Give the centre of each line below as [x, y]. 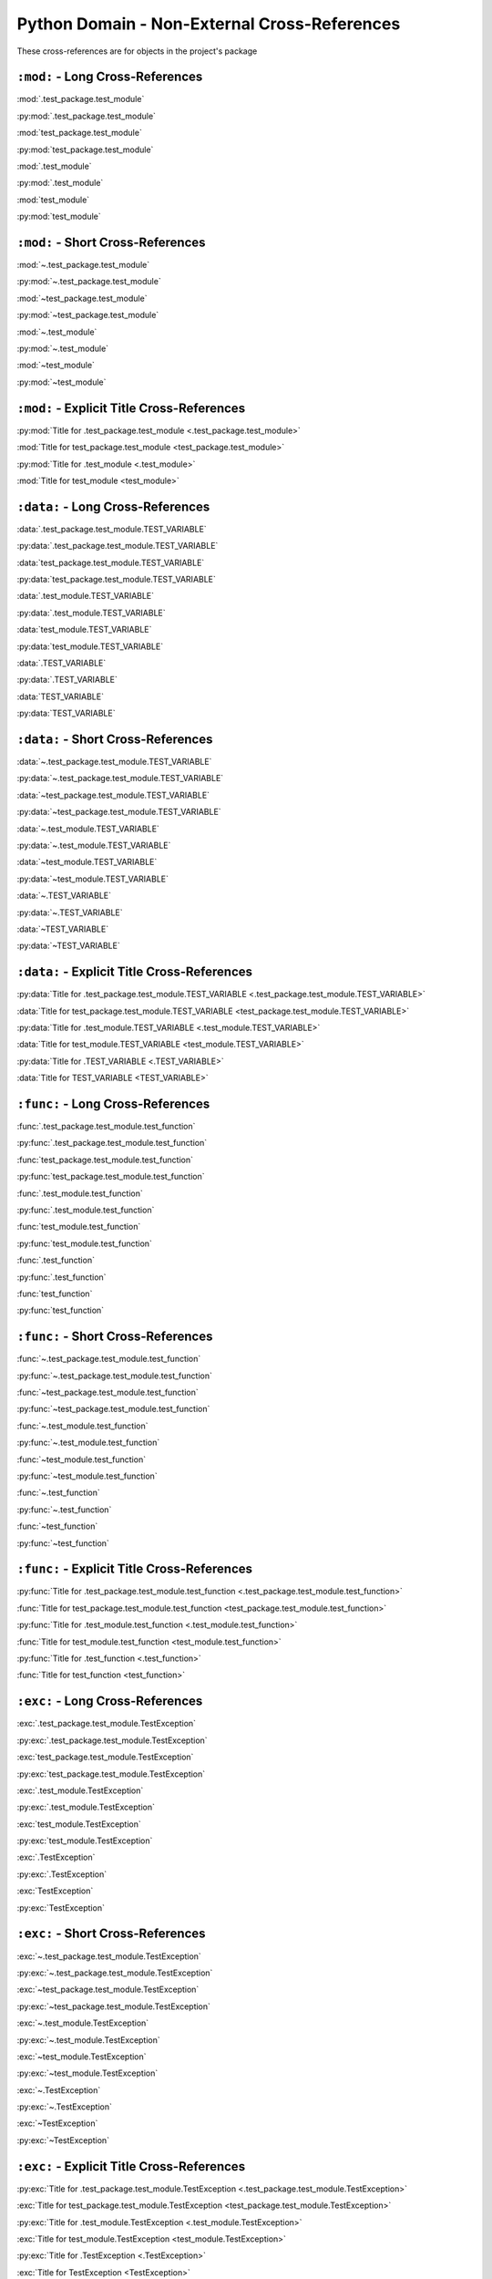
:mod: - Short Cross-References [111, 242]
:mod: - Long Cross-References [110, 77]
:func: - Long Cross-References [113, 1103]
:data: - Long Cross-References [113, 506]
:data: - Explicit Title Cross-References [135, 972]
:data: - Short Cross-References [115, 739]
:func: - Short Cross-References [115, 1337]
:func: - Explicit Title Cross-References [135, 1569]
